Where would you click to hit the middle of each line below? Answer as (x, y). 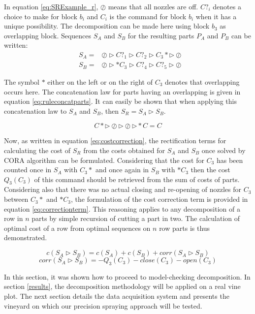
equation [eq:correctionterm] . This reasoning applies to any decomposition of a (122, 208)
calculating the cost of (37, 150)
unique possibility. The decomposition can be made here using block (107, 26)
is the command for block (148, 16)
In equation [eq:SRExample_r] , (51, 6)
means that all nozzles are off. (153, 6)
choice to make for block (41, 16)
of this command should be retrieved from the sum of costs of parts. (137, 179)
